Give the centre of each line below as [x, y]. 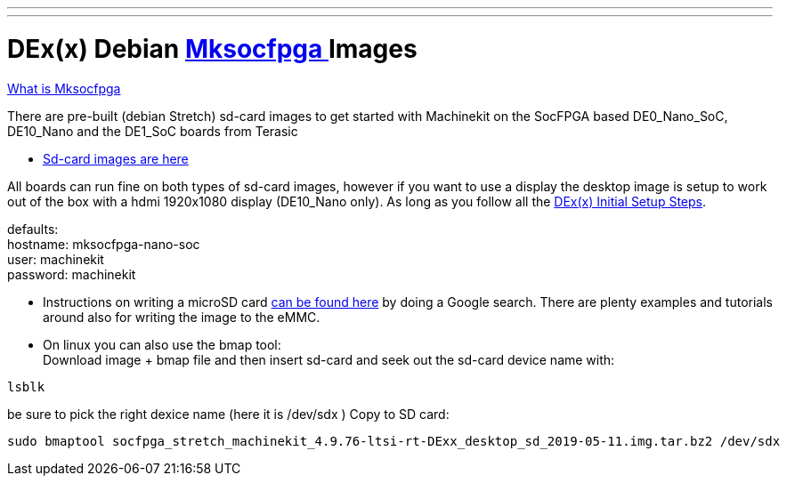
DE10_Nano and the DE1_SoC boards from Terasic [153, 131]
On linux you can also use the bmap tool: [162, 344]
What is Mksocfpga [64, 88]
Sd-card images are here [116, 158]
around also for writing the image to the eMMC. [182, 317]
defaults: [33, 229]
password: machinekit [72, 274]
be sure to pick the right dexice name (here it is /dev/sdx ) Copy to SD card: [228, 414]
